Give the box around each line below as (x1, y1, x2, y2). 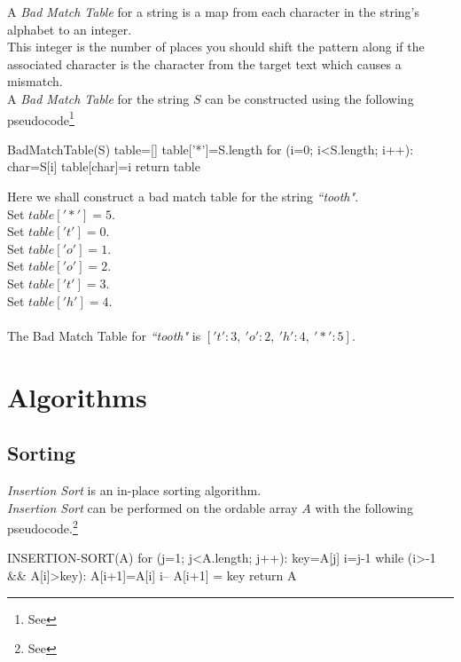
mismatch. (7, 72, 63, 91)
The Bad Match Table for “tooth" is (7, 326, 201, 344)
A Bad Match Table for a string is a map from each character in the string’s (7, 3, 419, 20)
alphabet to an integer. (7, 20, 132, 38)
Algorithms (7, 378, 147, 414)
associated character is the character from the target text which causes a (7, 54, 402, 73)
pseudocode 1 (7, 107, 74, 129)
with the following (315, 498, 413, 516)
